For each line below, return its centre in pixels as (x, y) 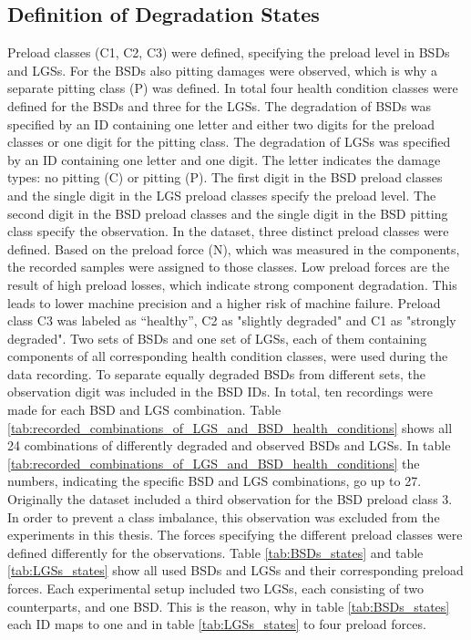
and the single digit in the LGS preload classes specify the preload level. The (222, 195)
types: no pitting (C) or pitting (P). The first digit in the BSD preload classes (225, 177)
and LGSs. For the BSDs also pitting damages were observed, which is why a (222, 70)
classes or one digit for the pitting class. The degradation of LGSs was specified (229, 142)
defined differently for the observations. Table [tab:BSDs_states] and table (215, 552)
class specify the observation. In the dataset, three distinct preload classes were (228, 231)
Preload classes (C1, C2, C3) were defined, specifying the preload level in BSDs (229, 52)
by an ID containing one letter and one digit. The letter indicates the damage (224, 159)
